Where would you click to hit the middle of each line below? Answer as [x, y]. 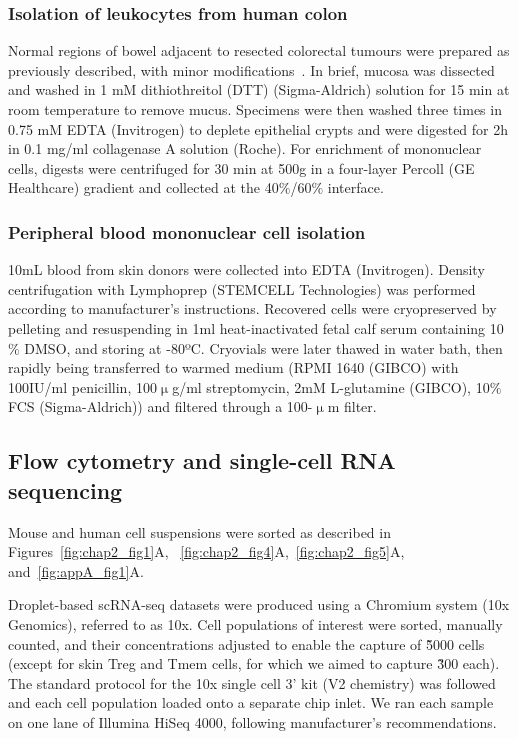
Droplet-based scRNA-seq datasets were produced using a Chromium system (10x [259, 604]
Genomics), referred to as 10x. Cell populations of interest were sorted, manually [255, 623]
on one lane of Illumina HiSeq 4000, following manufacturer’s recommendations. [252, 721]
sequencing [65, 489]
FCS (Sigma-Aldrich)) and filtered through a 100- [160, 406]
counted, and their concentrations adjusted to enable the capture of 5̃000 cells [246, 643]
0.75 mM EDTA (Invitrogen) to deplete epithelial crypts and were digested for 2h [258, 128]
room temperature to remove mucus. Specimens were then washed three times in [255, 109]
